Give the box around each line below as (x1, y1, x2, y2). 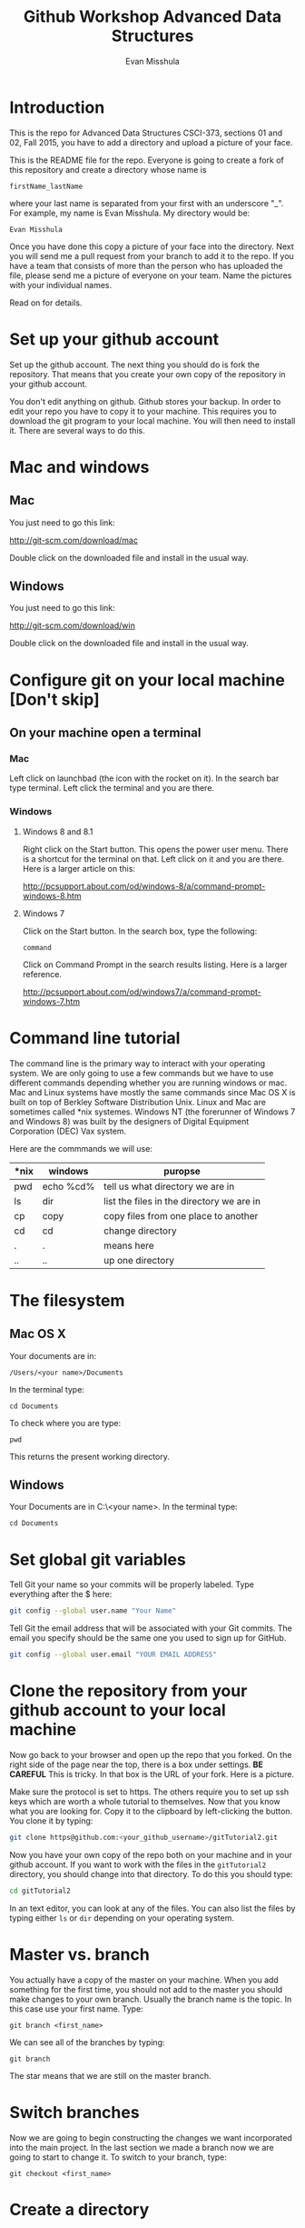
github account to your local (9, 1700, 226, 1721)
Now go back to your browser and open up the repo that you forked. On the (9, 1749, 292, 1760)
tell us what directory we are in (103, 1180, 235, 1193)
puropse (162, 1164, 202, 1177)
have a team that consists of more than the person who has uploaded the (9, 260, 283, 271)
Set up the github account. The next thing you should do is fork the (9, 359, 261, 370)
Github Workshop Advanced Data (23, 6, 282, 27)
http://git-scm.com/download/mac (9, 535, 139, 545)
